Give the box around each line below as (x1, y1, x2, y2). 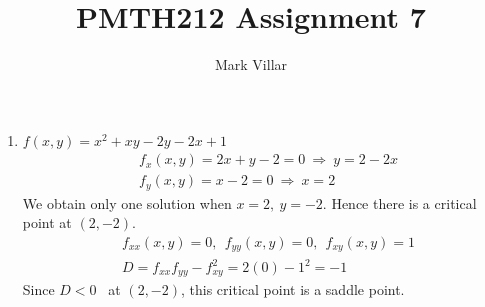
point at (22, 212, 72, 233)
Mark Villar (214, 54, 288, 75)
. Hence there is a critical (322, 192, 477, 213)
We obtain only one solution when (22, 192, 232, 213)
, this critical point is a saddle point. (181, 279, 405, 300)
